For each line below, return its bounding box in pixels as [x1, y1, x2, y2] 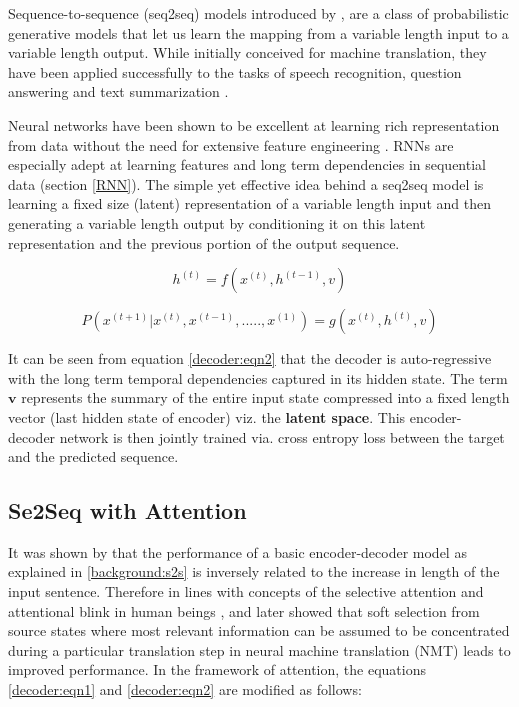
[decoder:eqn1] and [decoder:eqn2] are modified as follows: [8, 679, 362, 700]
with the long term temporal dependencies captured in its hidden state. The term [8, 367, 508, 388]
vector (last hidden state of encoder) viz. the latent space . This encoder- [8, 406, 462, 427]
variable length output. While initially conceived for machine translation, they [8, 42, 487, 63]
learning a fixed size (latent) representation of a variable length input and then [8, 193, 491, 214]
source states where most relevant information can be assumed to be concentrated [8, 620, 510, 641]
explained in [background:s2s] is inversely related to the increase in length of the [8, 561, 500, 582]
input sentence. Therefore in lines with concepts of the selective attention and [8, 581, 484, 602]
